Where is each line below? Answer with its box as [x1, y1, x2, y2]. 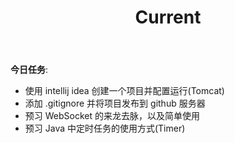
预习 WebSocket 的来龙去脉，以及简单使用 [24, 110, 200, 122]
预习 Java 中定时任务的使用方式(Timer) [24, 122, 186, 135]
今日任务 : [10, 64, 49, 76]
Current [134, 6, 202, 29]
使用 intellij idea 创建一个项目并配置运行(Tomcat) [24, 85, 225, 97]
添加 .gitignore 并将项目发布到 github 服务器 [24, 97, 206, 110]
